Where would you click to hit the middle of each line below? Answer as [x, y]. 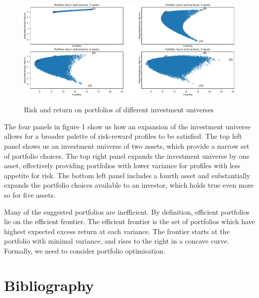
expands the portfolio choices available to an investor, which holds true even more [129, 185]
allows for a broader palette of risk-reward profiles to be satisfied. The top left [123, 136]
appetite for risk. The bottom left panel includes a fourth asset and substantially [127, 175]
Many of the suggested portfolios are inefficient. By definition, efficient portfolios [127, 211]
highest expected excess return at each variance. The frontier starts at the [117, 231]
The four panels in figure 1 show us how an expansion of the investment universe [127, 126]
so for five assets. [30, 194]
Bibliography [49, 285]
